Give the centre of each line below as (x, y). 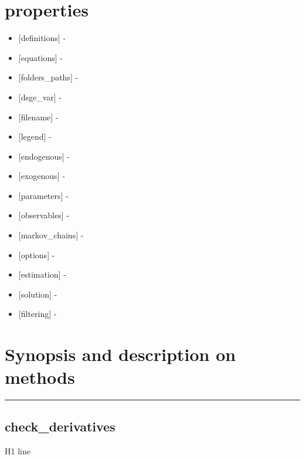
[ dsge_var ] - (40, 97)
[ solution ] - (38, 294)
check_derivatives (60, 426)
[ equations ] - (40, 57)
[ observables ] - (44, 215)
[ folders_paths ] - (48, 77)
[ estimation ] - (42, 274)
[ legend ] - (35, 136)
